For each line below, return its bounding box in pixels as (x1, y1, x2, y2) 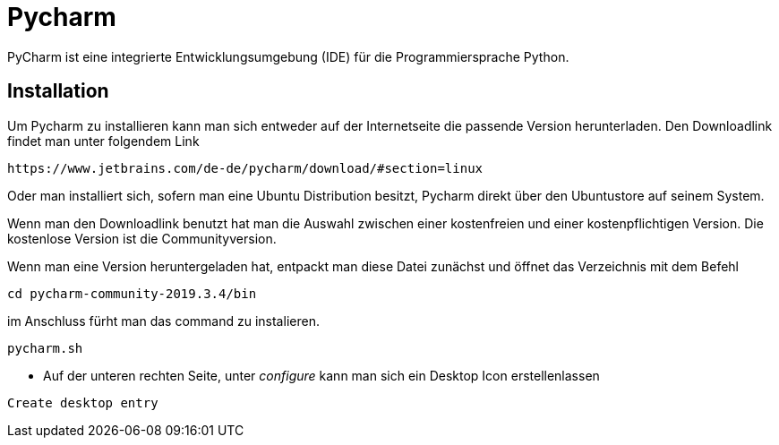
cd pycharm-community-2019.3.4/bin (7, 286, 257, 301)
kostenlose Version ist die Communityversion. (7, 230, 277, 246)
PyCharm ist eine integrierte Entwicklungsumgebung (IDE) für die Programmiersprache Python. (7, 48, 569, 64)
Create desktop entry (7, 395, 158, 410)
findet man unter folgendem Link (7, 133, 200, 149)
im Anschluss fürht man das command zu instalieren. (7, 312, 320, 329)
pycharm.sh (7, 340, 83, 355)
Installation (7, 80, 109, 103)
